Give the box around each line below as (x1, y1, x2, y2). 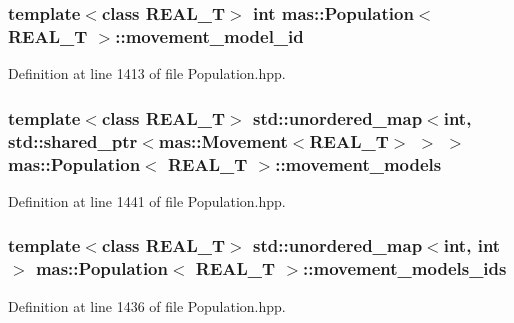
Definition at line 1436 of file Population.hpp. (8, 295, 286, 316)
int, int (443, 233, 501, 258)
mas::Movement (158, 128, 288, 153)
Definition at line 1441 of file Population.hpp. (8, 190, 286, 211)
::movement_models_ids (303, 256, 507, 281)
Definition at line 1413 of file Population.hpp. (8, 63, 286, 84)
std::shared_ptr (8, 128, 138, 153)
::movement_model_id (115, 23, 304, 48)
